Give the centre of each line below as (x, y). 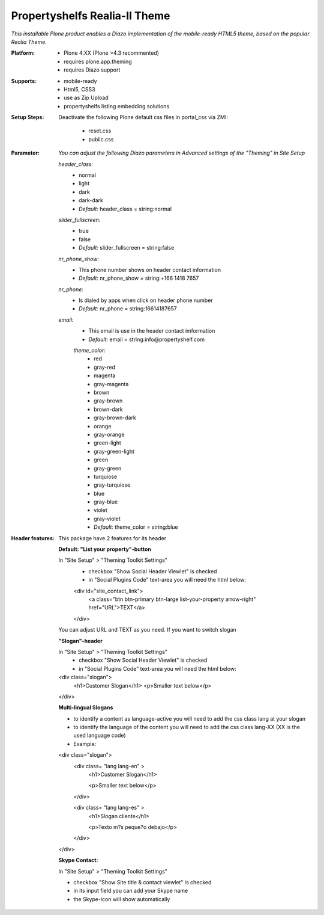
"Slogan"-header (81, 641)
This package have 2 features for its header (112, 538)
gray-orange (109, 434)
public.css (101, 139)
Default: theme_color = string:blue (136, 527)
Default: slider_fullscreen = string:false (127, 248)
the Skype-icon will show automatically (122, 899)
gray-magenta (111, 384)
